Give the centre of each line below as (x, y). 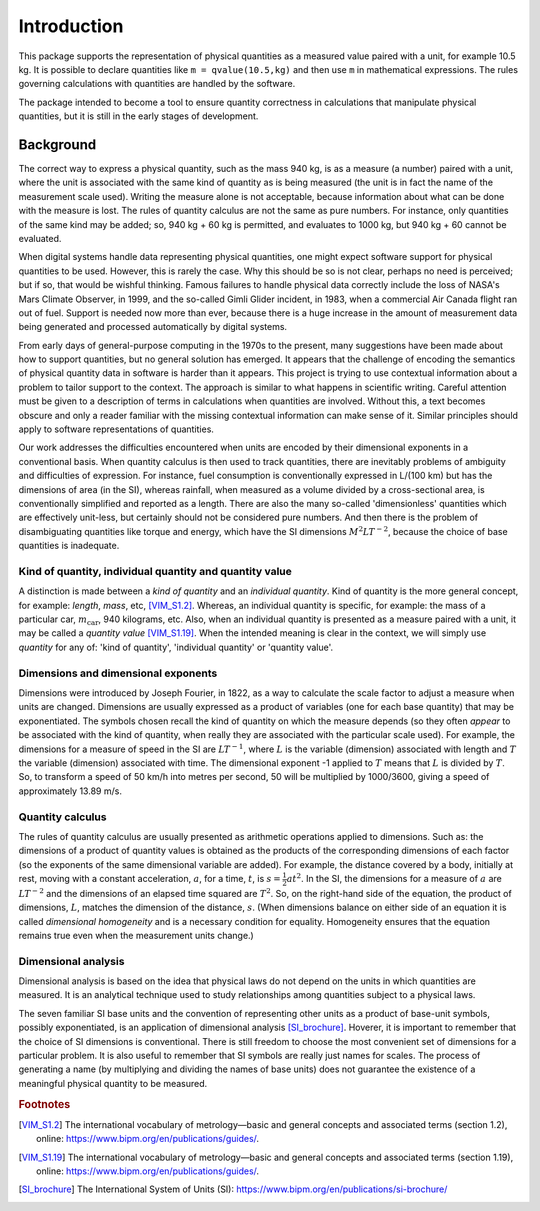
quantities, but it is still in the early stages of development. (138, 116)
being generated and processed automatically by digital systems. (153, 327)
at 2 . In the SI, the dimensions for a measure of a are (394, 878)
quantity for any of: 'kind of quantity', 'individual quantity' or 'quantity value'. (176, 647)
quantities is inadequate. (69, 546)
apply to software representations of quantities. (116, 429)
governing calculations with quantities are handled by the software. (157, 84)
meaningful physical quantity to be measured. (113, 1083)
